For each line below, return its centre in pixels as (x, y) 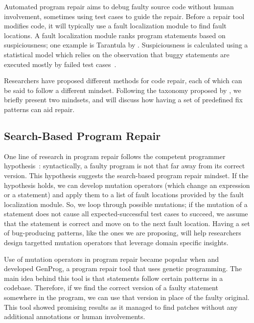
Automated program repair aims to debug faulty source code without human (119, 6)
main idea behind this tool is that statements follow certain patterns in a (114, 278)
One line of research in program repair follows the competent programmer (115, 156)
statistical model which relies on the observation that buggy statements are (117, 54)
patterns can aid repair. (39, 109)
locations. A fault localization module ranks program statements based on (115, 35)
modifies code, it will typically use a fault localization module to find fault (115, 26)
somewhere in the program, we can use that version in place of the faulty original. (127, 297)
